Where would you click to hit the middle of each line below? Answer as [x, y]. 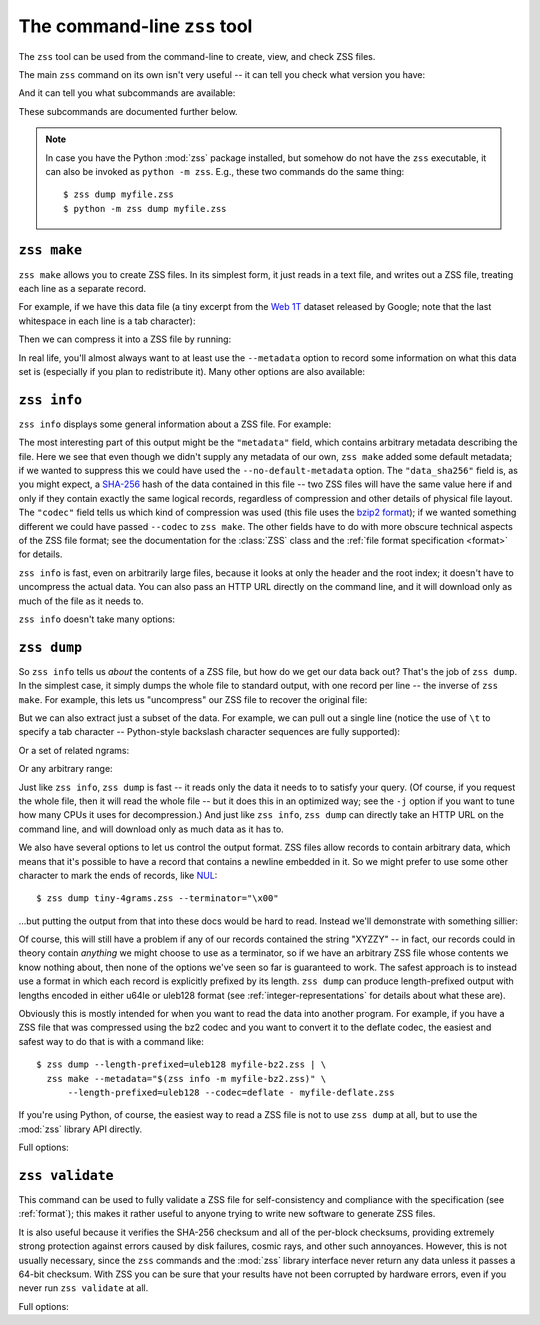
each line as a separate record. [82, 288]
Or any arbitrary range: [66, 769]
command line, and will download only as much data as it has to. [151, 829]
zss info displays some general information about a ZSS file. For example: [175, 424]
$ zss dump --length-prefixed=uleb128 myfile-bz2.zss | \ [181, 1064]
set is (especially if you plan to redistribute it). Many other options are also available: [191, 371]
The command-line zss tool [135, 26]
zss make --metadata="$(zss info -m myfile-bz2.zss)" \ [186, 1078]
